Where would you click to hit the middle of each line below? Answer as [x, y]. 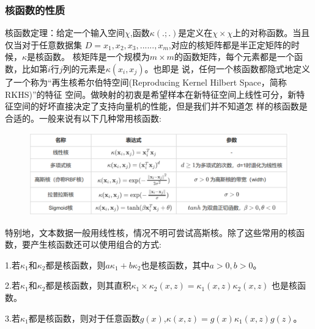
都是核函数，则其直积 [88, 285]
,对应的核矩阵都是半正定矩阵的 [230, 44]
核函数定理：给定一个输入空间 [65, 33]
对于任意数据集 [52, 44]
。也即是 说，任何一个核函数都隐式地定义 [228, 68]
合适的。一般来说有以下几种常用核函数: [83, 118]
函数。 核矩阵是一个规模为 [97, 57]
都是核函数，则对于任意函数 [84, 318]
